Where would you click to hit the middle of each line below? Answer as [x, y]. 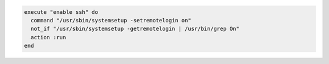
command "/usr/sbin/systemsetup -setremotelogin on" [111, 20]
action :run [48, 37]
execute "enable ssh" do [61, 12]
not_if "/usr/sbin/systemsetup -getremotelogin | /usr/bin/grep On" [135, 29]
